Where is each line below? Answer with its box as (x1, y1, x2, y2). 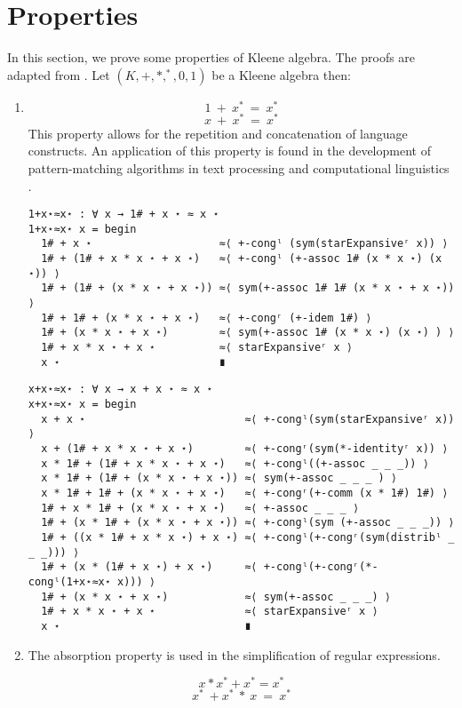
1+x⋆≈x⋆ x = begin (28, 222, 137, 235)
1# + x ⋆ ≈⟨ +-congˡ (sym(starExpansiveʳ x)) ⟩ (41, 237, 449, 251)
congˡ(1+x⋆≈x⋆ (28, 575, 111, 588)
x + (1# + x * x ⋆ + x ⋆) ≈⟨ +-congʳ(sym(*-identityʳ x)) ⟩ (41, 442, 449, 456)
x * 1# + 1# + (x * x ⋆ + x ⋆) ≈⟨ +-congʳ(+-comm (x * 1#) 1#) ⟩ (41, 486, 449, 499)
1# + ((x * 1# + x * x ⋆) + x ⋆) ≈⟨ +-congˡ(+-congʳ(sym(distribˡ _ (41, 530, 455, 544)
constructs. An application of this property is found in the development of (28, 141, 431, 160)
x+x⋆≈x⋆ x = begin (28, 398, 137, 411)
